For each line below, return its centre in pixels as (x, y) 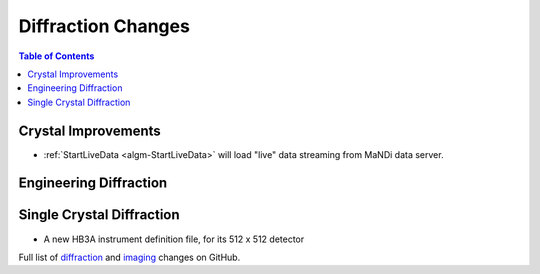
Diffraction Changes (104, 26)
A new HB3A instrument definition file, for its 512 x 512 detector (174, 239)
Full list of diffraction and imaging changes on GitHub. (129, 257)
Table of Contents (56, 56)
